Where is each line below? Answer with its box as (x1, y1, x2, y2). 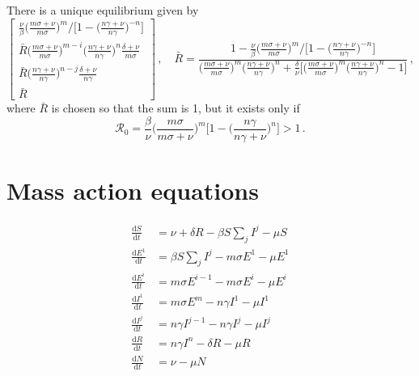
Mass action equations (6, 174, 259, 207)
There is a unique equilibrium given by (6, 2, 199, 18)
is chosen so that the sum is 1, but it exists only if (51, 99, 300, 116)
